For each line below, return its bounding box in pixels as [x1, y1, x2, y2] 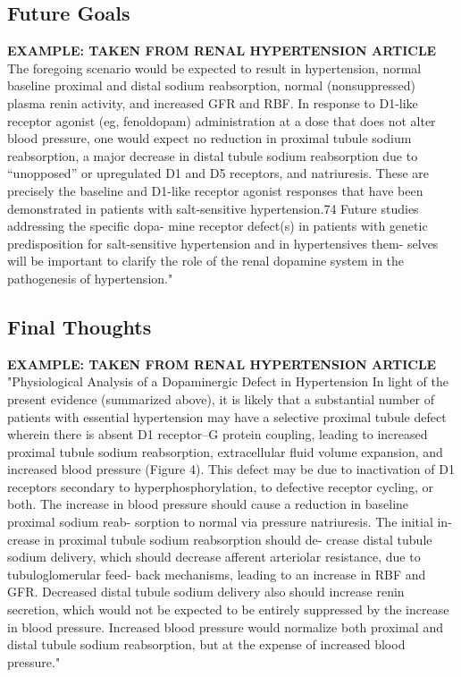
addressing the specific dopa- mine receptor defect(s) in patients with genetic [7, 216, 428, 235]
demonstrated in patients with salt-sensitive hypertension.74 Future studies [7, 199, 419, 217]
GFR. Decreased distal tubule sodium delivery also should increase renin [7, 582, 405, 601]
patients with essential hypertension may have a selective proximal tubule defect [7, 407, 447, 426]
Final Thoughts [7, 312, 152, 340]
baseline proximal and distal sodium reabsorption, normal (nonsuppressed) [7, 76, 415, 95]
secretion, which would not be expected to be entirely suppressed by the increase [7, 600, 449, 619]
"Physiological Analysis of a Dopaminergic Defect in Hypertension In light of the [7, 372, 448, 391]
